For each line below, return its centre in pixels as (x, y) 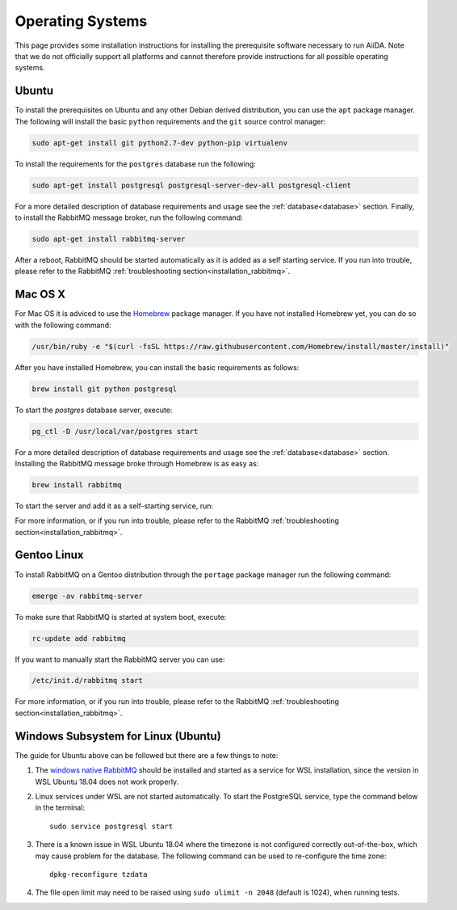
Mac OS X (40, 295)
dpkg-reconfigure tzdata (99, 874)
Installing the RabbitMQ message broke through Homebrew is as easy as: (137, 463)
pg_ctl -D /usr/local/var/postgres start (115, 431)
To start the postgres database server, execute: (94, 410)
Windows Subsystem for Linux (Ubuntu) (118, 736)
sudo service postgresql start (111, 826)
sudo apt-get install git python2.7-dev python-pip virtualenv (160, 143)
